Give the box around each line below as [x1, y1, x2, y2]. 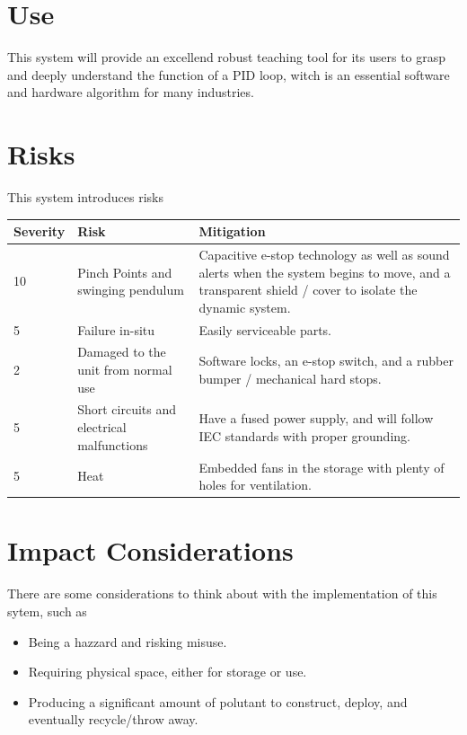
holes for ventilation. [198, 475, 312, 494]
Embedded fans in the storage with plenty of [198, 457, 445, 476]
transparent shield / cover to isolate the [198, 280, 418, 299]
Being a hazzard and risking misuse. [28, 632, 227, 651]
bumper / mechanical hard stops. [198, 368, 382, 387]
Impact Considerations [7, 532, 294, 569]
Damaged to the [77, 342, 166, 361]
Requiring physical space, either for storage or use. [28, 662, 307, 681]
